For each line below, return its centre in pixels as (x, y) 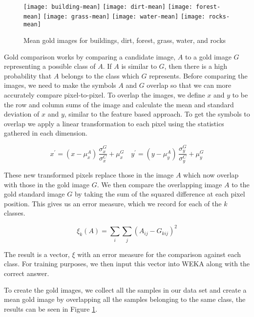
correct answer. (27, 273)
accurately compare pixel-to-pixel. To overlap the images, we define (105, 94)
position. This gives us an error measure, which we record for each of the (113, 203)
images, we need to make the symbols (60, 85)
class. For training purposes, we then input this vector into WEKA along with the (127, 264)
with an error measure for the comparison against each (159, 254)
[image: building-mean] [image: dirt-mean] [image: (108, 7)
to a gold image (208, 56)
